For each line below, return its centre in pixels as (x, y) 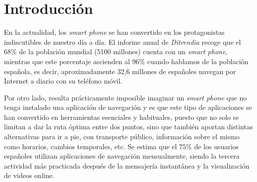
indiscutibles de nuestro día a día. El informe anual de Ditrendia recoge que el (123, 42)
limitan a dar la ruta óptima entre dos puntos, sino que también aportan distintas (128, 127)
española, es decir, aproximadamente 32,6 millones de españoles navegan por (120, 71)
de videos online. (29, 175)
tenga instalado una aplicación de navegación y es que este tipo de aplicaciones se (128, 107)
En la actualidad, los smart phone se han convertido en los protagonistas (114, 32)
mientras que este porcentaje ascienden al (67, 61)
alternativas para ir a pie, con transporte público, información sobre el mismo (122, 136)
